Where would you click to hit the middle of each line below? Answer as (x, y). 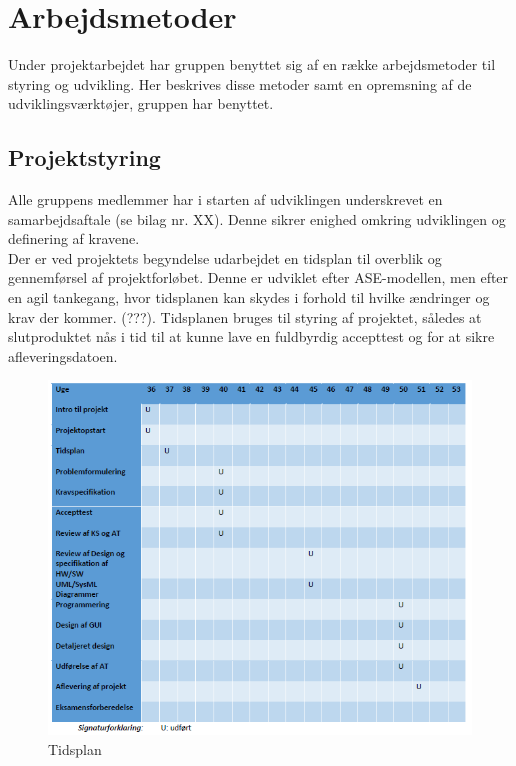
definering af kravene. (74, 238)
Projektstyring (84, 157)
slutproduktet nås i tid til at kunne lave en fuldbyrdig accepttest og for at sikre (251, 336)
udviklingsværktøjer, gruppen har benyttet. (141, 103)
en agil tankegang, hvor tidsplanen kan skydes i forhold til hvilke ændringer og (249, 297)
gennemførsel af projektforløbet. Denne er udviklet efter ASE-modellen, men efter (258, 277)
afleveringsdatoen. (63, 355)
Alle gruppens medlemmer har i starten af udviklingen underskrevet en (225, 199)
